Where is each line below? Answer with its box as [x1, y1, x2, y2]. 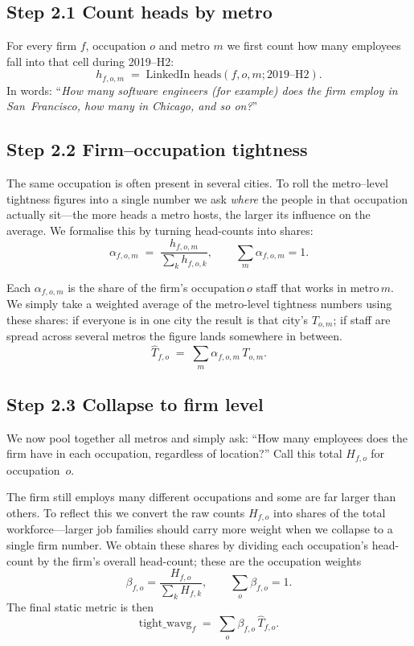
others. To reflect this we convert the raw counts [6, 504, 245, 521]
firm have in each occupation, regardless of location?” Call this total [6, 445, 342, 462]
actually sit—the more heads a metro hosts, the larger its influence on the [6, 206, 371, 223]
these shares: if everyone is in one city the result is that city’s [6, 311, 309, 327]
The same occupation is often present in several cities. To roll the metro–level [6, 175, 388, 191]
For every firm [6, 37, 77, 54]
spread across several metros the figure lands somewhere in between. [6, 327, 342, 344]
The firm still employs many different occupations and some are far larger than [6, 488, 396, 505]
